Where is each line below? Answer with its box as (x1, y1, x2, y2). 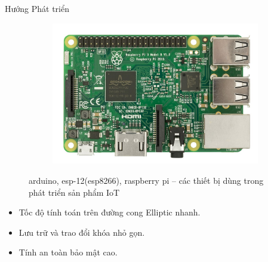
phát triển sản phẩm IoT (29, 186, 120, 198)
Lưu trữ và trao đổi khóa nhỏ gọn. (19, 226, 145, 238)
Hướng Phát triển (5, 2, 69, 14)
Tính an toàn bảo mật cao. (19, 246, 118, 258)
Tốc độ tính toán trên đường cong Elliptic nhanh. (19, 206, 201, 218)
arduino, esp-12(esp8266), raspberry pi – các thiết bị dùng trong (29, 174, 264, 187)
